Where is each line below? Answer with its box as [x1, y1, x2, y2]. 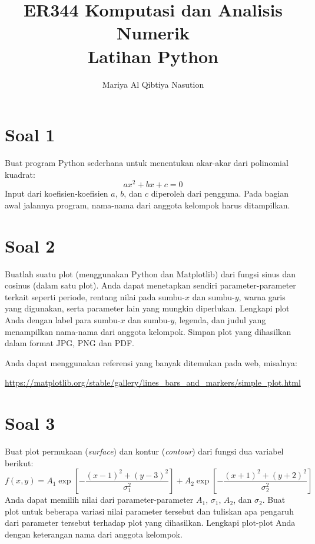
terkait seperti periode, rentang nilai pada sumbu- [5, 290, 185, 303]
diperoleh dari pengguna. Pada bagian [151, 187, 289, 200]
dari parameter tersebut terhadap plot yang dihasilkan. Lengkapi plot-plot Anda [5, 516, 296, 529]
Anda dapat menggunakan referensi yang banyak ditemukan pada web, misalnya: [5, 356, 297, 369]
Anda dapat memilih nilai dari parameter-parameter [5, 493, 194, 506]
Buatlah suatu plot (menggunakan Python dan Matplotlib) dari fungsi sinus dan [5, 267, 296, 280]
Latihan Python [87, 44, 219, 68]
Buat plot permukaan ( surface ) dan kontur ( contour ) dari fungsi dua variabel [5, 445, 284, 457]
